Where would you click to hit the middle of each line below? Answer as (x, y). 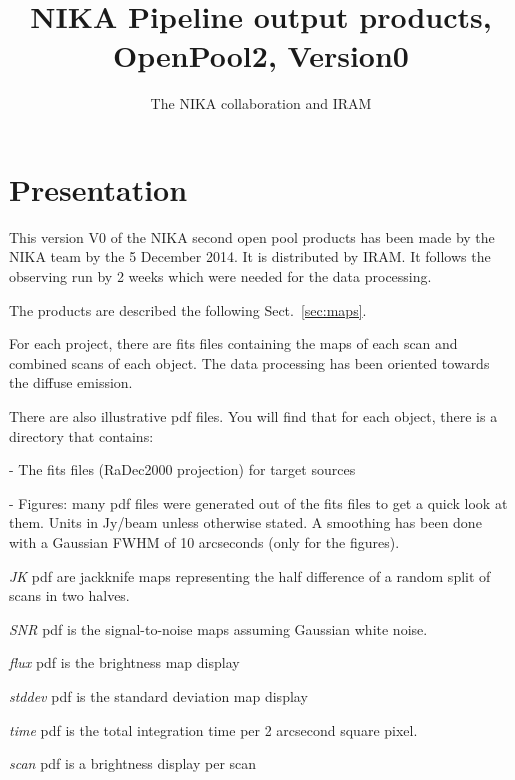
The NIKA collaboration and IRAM (261, 103)
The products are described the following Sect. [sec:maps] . (188, 309)
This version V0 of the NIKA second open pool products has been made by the (252, 236)
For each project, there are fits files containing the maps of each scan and (233, 343)
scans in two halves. (69, 595)
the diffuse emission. (71, 382)
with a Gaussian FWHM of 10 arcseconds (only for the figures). (204, 541)
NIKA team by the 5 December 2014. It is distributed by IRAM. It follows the (250, 256)
